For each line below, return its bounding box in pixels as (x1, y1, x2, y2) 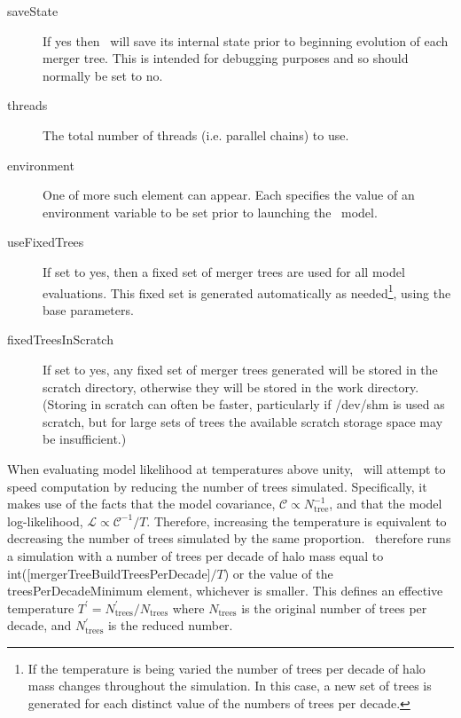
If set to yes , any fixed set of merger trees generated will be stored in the (43, 359, 438, 378)
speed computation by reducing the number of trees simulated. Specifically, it (7, 477, 427, 495)
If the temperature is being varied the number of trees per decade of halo (27, 659, 426, 677)
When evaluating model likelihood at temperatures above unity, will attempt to (7, 459, 446, 477)
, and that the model (329, 494, 442, 513)
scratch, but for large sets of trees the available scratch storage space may (43, 412, 443, 430)
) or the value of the (223, 564, 333, 582)
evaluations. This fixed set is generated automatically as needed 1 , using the (43, 280, 451, 302)
